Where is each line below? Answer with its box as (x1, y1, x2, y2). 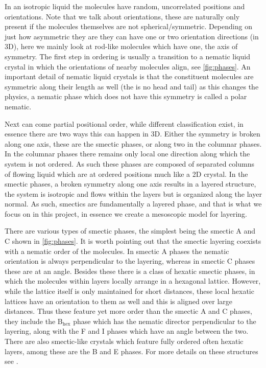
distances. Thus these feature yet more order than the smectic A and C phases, (5, 306, 252, 316)
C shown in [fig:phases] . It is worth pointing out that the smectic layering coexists (5, 236, 261, 246)
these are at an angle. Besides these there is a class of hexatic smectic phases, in (5, 265, 255, 276)
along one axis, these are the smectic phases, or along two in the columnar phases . (5, 138, 262, 149)
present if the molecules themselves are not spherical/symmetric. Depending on (5, 21, 252, 32)
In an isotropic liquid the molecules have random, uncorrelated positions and (5, 1, 245, 11)
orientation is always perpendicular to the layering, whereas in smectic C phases (5, 256, 255, 266)
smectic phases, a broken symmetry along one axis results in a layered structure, (5, 178, 256, 189)
